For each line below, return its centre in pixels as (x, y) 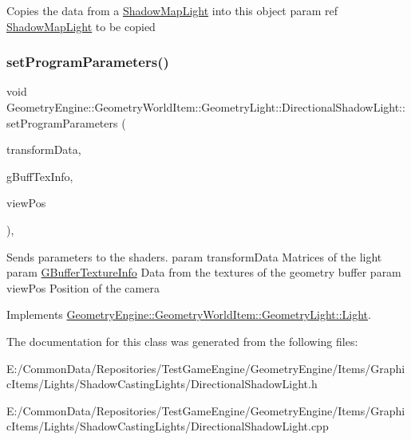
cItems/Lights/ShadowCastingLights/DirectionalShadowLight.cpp (168, 426)
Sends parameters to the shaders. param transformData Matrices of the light (194, 256)
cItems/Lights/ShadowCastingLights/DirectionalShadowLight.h (162, 384)
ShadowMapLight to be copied (81, 26)
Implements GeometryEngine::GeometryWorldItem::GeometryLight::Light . (189, 314)
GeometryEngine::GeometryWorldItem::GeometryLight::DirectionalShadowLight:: (206, 107)
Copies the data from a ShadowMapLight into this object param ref (172, 10)
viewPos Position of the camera (83, 287)
